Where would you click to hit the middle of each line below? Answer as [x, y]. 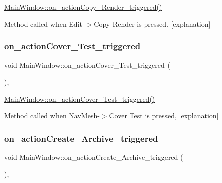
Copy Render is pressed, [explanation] [152, 23]
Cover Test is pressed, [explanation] [164, 116]
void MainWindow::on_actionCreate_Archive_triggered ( [94, 157]
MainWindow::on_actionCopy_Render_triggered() [83, 7]
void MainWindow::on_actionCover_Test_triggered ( [87, 65]
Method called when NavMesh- [52, 116]
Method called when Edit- [44, 23]
